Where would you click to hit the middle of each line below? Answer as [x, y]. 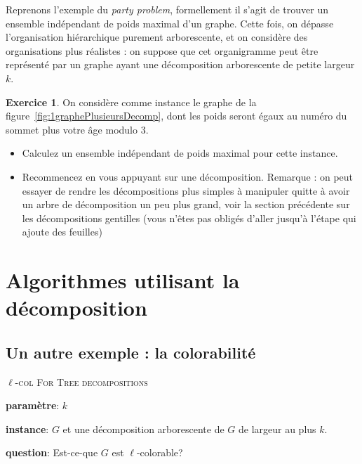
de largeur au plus [277, 428]
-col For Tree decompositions [81, 381]
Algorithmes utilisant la [123, 280]
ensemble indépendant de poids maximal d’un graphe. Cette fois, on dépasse [170, 23]
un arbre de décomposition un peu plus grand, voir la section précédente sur [186, 204]
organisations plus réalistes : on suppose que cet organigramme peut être [162, 50]
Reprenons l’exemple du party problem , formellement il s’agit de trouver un [167, 9]
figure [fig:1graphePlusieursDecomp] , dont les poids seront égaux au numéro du [176, 116]
